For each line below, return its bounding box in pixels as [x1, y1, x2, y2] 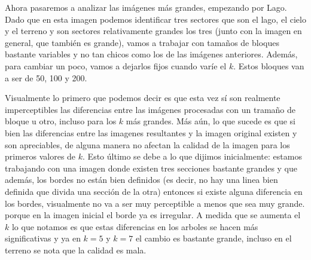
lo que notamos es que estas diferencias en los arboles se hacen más [11, 220, 258, 233]
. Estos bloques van [233, 59, 304, 72]
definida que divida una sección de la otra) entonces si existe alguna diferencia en [5, 185, 303, 197]
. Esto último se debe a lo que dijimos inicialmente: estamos [83, 150, 302, 163]
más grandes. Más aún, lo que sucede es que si [126, 115, 295, 127]
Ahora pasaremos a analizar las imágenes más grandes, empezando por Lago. [5, 1, 287, 13]
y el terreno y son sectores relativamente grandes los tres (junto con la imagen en [5, 25, 302, 37]
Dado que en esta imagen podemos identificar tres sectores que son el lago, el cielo [5, 13, 306, 25]
